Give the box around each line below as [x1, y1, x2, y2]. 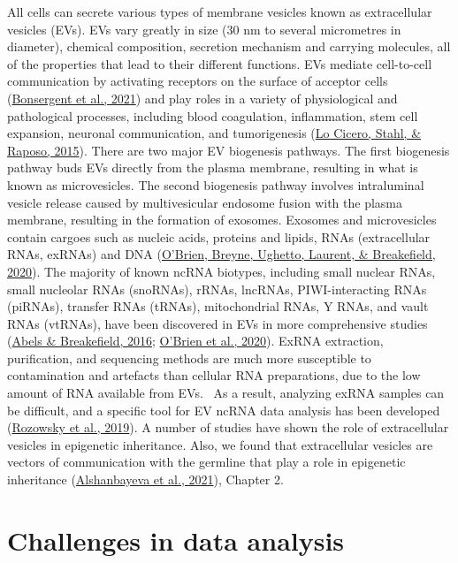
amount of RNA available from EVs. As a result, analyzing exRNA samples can [7, 384, 445, 402]
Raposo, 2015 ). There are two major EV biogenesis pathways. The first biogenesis [7, 141, 450, 159]
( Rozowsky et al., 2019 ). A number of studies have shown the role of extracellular [7, 418, 449, 437]
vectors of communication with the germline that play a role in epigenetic [7, 453, 406, 471]
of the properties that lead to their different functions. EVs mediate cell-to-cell [7, 54, 432, 72]
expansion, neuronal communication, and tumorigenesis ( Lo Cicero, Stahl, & [7, 124, 422, 142]
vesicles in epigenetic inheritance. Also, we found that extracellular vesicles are [7, 435, 433, 453]
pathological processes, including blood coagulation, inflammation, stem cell [7, 106, 418, 125]
